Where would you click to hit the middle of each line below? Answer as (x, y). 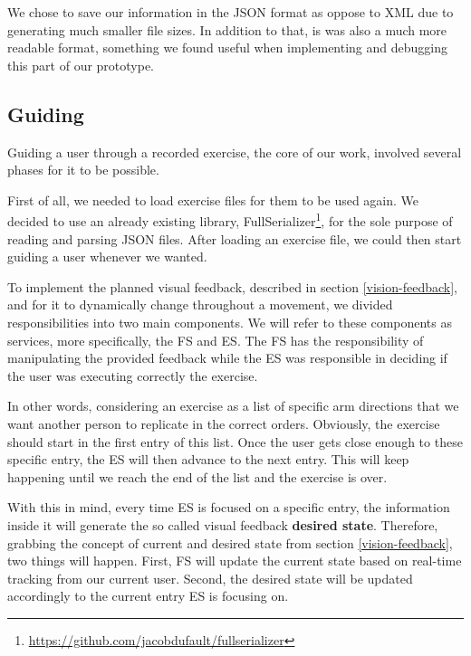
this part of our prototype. (81, 65)
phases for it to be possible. (83, 170)
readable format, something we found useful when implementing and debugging (227, 48)
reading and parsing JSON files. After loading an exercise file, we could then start (235, 238)
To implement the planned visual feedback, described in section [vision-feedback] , (232, 286)
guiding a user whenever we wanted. (107, 257)
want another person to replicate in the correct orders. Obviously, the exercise (224, 423)
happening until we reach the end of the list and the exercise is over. (197, 476)
